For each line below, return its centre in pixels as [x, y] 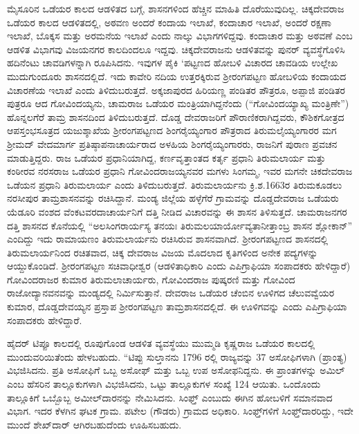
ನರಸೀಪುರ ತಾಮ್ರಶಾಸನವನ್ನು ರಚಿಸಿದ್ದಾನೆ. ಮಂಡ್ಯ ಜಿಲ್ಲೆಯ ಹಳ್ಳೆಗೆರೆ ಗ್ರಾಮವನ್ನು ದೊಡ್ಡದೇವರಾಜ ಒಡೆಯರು [173, 198]
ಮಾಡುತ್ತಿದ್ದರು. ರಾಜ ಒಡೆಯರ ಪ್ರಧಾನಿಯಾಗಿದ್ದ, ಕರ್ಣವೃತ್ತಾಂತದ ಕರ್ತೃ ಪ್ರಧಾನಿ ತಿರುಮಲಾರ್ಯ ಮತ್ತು [166, 157]
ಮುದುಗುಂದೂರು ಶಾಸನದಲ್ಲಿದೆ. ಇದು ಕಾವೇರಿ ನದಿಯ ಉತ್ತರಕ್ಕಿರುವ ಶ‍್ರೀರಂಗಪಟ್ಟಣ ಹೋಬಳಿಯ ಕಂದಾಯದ [177, 76]
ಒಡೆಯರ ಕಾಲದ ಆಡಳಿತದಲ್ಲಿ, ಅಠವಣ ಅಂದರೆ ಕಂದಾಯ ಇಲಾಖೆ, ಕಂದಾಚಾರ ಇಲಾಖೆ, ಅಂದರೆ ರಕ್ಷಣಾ [169, 22]
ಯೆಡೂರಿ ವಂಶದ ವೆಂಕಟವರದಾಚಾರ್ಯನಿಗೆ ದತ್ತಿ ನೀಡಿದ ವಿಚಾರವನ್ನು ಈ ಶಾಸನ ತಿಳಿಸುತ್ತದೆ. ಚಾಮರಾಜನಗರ [177, 211]
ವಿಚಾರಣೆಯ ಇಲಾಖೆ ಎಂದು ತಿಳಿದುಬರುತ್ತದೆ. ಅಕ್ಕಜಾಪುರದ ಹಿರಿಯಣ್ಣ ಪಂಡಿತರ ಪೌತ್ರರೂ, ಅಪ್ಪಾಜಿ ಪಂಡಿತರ [176, 89]
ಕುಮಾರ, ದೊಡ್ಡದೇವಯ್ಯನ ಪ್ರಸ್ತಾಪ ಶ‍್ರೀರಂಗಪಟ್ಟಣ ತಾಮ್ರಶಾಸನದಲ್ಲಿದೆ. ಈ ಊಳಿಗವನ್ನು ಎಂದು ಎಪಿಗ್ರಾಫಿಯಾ [177, 306]
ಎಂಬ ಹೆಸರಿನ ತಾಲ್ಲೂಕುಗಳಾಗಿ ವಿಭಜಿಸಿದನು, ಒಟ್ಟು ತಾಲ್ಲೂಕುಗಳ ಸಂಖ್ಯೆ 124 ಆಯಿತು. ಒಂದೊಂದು [164, 384]
